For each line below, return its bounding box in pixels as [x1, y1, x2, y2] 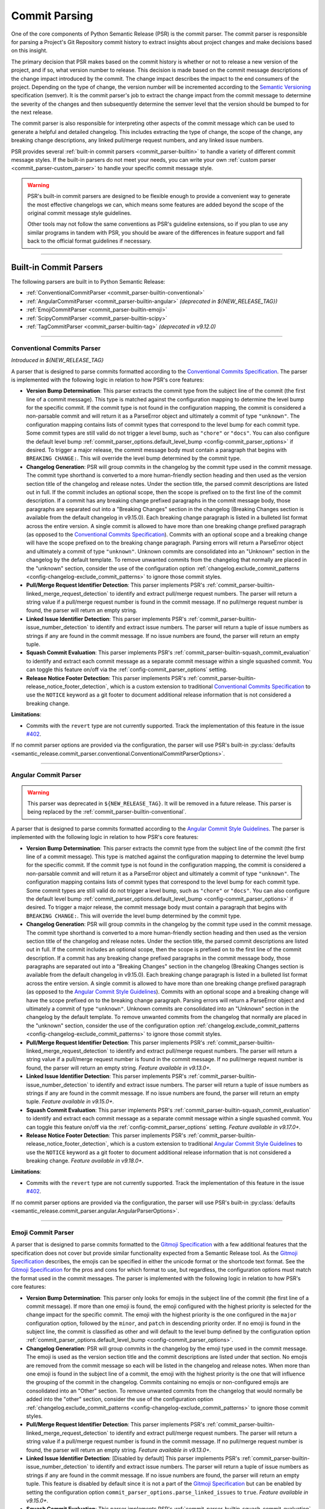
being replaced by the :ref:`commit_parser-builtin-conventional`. [27, 808, 187, 815]
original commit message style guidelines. [27, 209, 132, 217]
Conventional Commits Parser [11, 344, 101, 353]
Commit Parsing [11, 9, 93, 22]
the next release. [11, 109, 53, 116]
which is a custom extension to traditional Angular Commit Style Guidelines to [110, 1140, 303, 1147]
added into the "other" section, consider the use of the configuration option [26, 1396, 214, 1403]
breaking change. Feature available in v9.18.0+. [26, 1157, 144, 1164]
